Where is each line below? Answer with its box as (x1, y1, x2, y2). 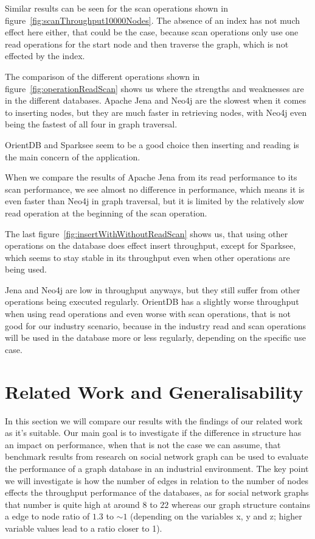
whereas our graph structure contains (171, 498, 310, 510)
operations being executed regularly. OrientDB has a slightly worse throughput (5, 295, 299, 308)
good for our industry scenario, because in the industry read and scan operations (5, 319, 306, 332)
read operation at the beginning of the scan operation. (5, 206, 207, 219)
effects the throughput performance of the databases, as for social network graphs (5, 486, 309, 499)
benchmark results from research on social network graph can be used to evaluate (5, 450, 308, 463)
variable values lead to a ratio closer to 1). (5, 521, 162, 534)
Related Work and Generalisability (5, 379, 303, 404)
